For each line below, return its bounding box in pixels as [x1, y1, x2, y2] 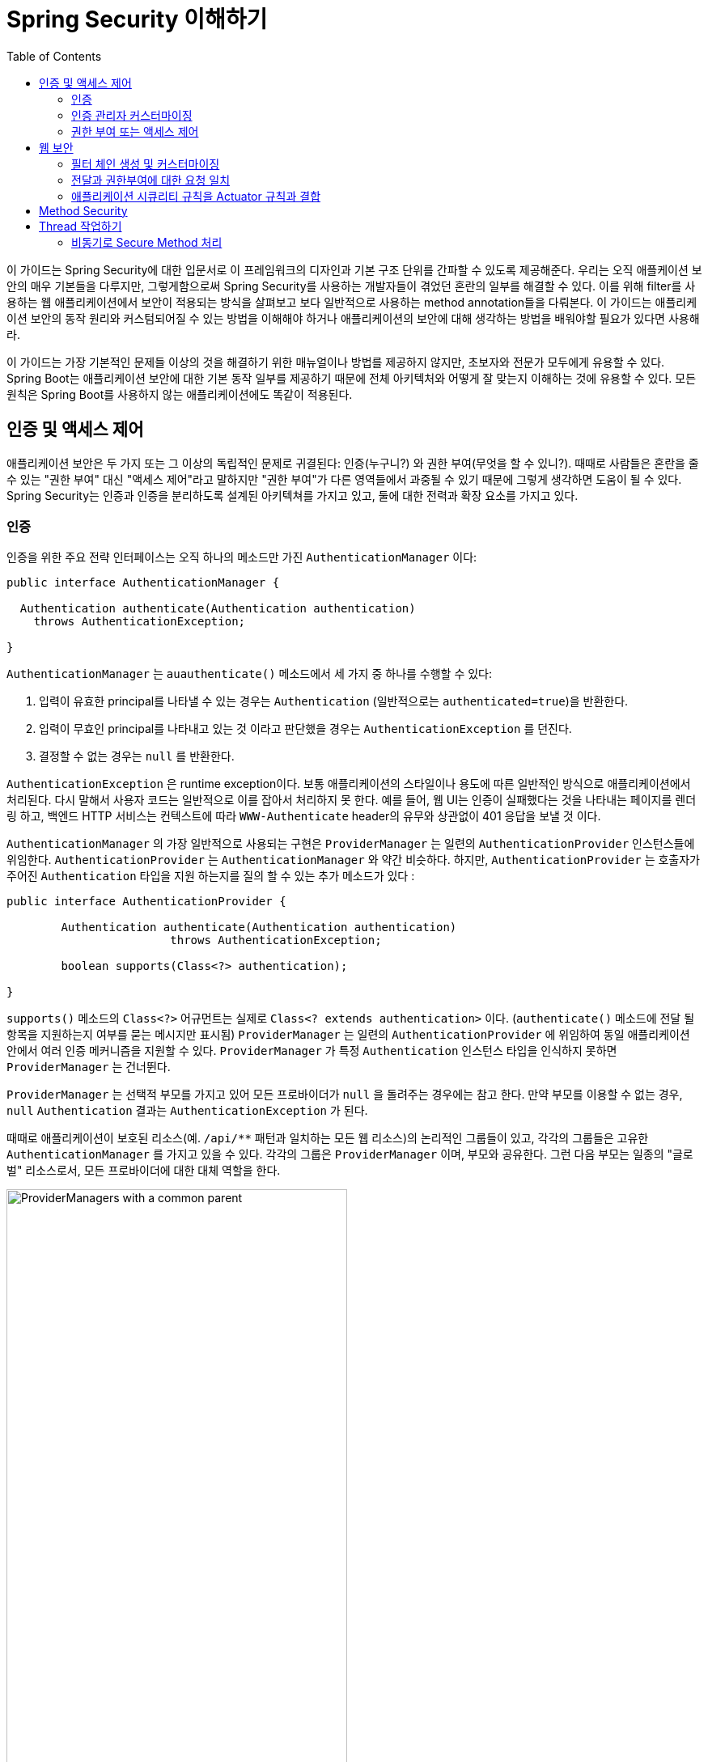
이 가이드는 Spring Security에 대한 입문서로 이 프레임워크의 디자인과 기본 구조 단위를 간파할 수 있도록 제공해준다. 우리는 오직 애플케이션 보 [6, 262, 702, 277]
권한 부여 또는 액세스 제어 [71, 124, 199, 138]
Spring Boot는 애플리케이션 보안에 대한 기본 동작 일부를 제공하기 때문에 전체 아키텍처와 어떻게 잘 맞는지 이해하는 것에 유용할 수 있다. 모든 [6, 371, 697, 385]
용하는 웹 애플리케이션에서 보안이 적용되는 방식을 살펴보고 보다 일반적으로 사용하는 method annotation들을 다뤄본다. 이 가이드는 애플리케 [6, 294, 697, 309]
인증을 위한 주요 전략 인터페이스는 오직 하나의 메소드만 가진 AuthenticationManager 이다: [6, 550, 477, 565]
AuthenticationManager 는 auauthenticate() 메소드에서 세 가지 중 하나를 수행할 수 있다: [6, 667, 493, 681]
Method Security [39, 203, 128, 218]
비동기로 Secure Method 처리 [71, 235, 223, 249]
